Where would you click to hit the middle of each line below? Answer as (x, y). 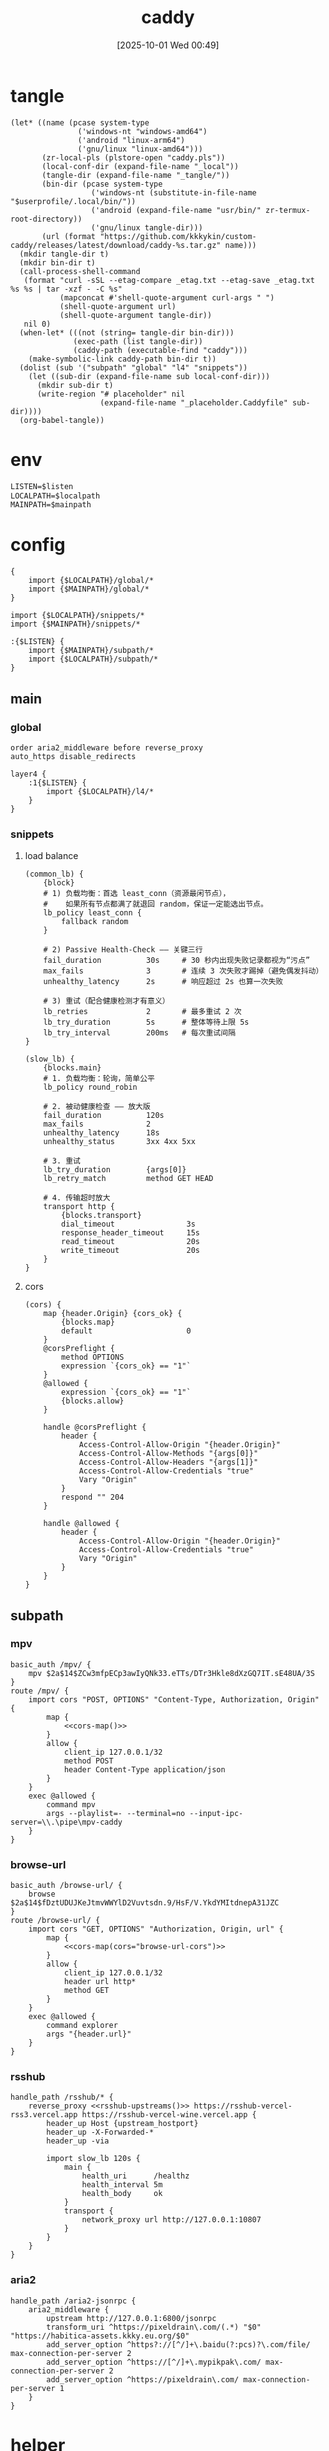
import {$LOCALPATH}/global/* (91, 581)
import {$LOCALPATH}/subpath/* (93, 659)
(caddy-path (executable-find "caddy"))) (160, 350)
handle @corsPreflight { (95, 1427)
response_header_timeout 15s (130, 1233)
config (38, 545)
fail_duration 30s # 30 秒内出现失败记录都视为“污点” (177, 961)
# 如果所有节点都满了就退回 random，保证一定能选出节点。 (155, 904)
